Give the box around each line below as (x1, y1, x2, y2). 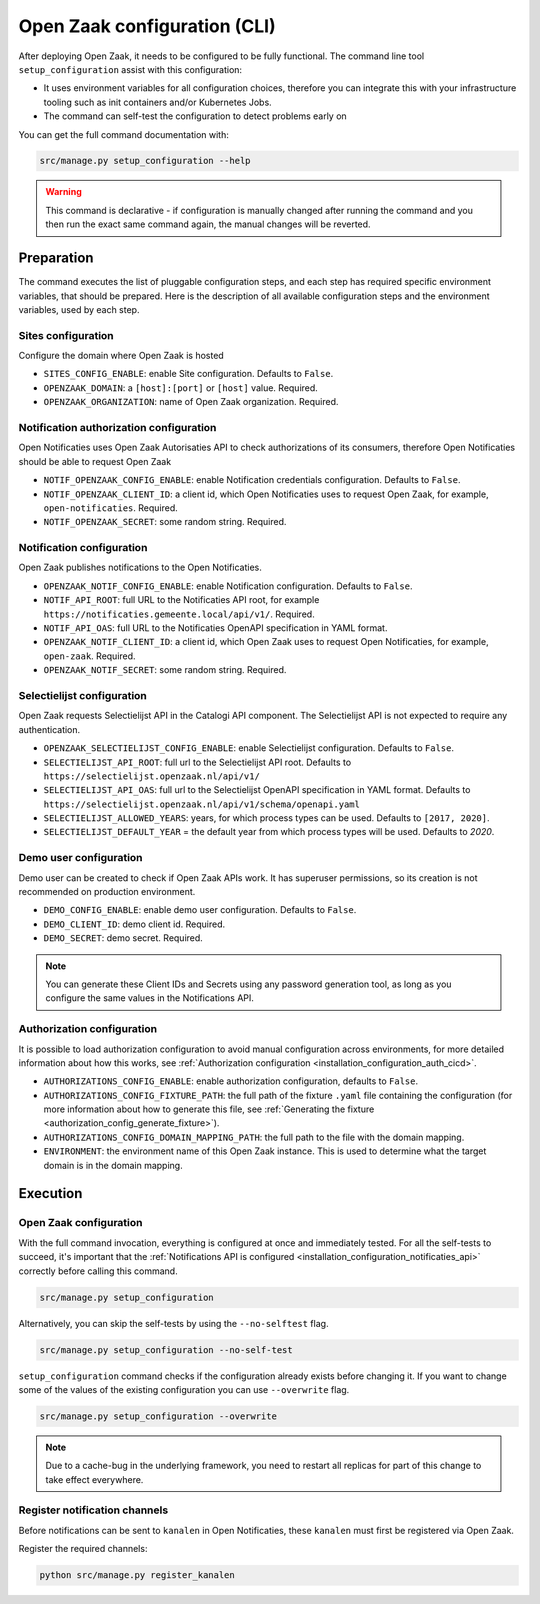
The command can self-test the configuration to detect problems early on (43, 110, 347, 122)
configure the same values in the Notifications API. (45, 992, 255, 1004)
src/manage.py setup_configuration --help (39, 155, 251, 167)
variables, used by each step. (18, 303, 140, 315)
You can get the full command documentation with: (18, 128, 229, 140)
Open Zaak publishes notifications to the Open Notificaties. (18, 561, 262, 574)
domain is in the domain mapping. (43, 1159, 184, 1171)
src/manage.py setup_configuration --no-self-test (39, 1344, 294, 1355)
